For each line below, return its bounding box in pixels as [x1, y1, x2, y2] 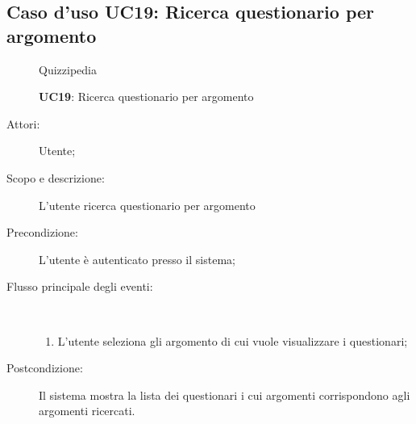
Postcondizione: [6, 359, 83, 376]
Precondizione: [6, 224, 78, 241]
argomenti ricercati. [39, 402, 135, 419]
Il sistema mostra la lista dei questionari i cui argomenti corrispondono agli [39, 386, 410, 403]
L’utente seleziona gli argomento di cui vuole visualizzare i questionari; [57, 332, 408, 349]
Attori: [6, 115, 40, 132]
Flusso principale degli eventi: [6, 278, 153, 295]
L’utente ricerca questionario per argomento [39, 196, 256, 213]
